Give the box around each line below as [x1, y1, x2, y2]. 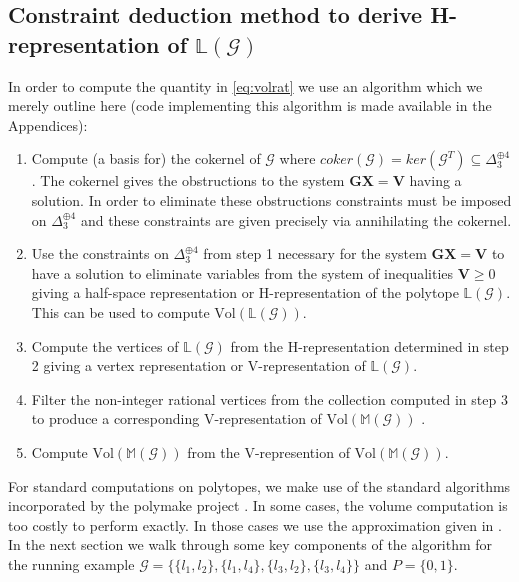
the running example [8, 553, 135, 574]
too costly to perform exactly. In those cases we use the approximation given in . [8, 514, 502, 535]
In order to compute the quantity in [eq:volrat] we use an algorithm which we [8, 75, 483, 96]
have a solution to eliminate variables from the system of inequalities [31, 262, 454, 283]
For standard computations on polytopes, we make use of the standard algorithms [8, 475, 511, 496]
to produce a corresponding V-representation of [31, 408, 322, 429]
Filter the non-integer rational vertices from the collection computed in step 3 [31, 388, 508, 409]
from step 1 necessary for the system [203, 243, 427, 264]
